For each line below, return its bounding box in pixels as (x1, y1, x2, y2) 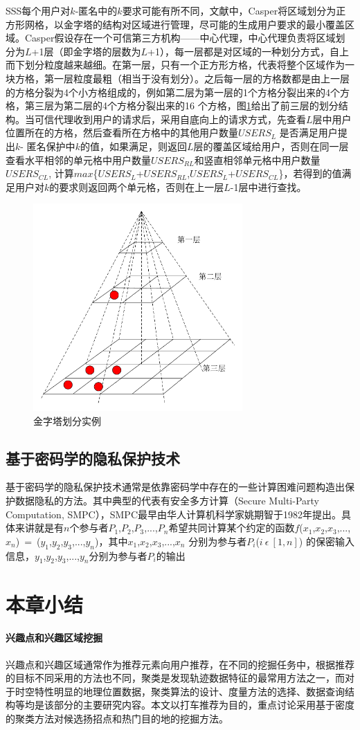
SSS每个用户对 (6, 3, 71, 17)
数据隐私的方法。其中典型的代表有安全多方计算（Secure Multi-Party (15, 493, 319, 507)
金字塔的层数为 (73, 44, 141, 58)
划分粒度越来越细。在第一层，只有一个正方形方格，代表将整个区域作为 (24, 57, 345, 72)
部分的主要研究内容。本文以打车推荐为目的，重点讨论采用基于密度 (53, 697, 354, 712)
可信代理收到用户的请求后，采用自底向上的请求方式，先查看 (34, 111, 306, 126)
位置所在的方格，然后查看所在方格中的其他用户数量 (6, 125, 238, 140)
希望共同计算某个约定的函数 (168, 520, 295, 535)
